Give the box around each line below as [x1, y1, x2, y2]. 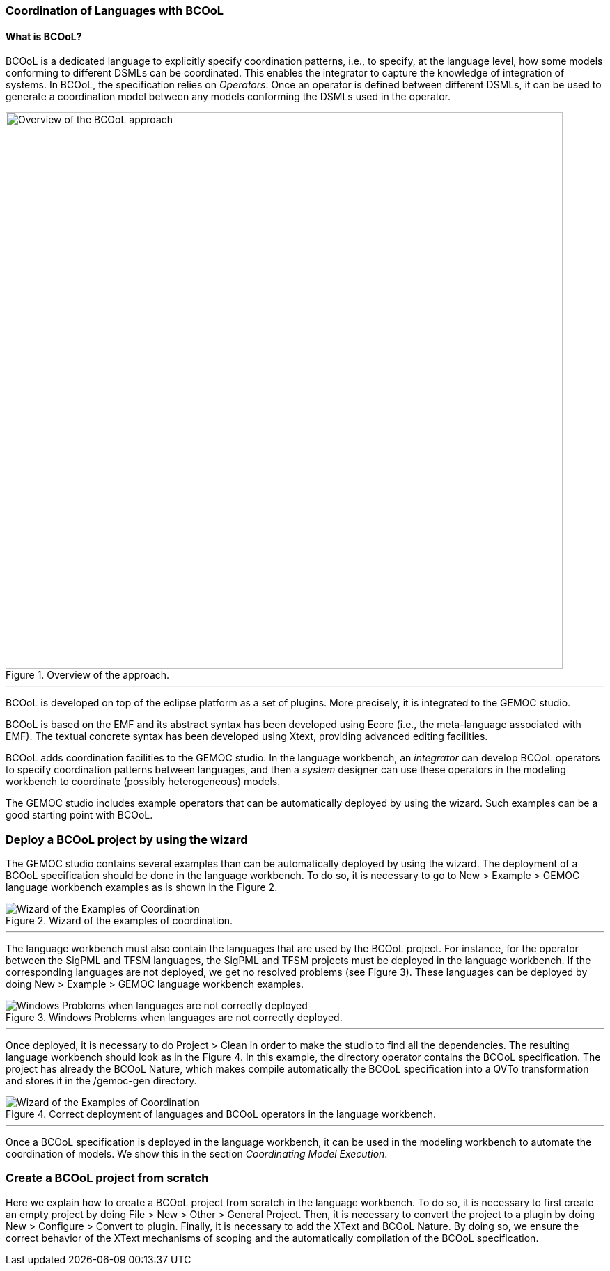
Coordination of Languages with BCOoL [6, 3, 224, 17]
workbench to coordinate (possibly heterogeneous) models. [6, 775, 281, 788]
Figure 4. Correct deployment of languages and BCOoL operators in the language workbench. [6, 1107, 437, 1120]
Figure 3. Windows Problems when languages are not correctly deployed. [6, 1011, 343, 1023]
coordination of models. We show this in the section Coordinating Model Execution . [6, 1147, 388, 1160]
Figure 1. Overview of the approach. [6, 669, 170, 681]
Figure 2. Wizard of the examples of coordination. [6, 914, 233, 926]
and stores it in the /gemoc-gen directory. [6, 1074, 197, 1087]
